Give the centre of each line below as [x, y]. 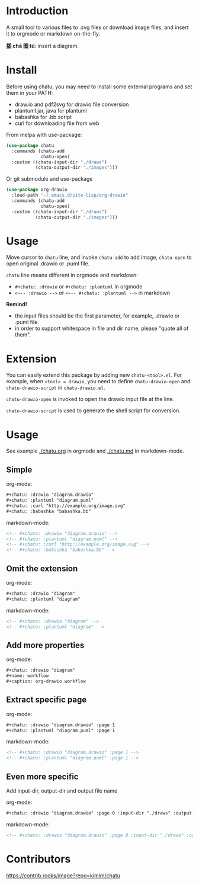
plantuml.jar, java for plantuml [51, 110]
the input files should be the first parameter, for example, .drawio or [97, 316]
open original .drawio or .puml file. [48, 264]
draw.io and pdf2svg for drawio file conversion [72, 104]
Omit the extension [42, 568]
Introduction [37, 11]
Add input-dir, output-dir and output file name [62, 791]
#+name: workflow [28, 676]
